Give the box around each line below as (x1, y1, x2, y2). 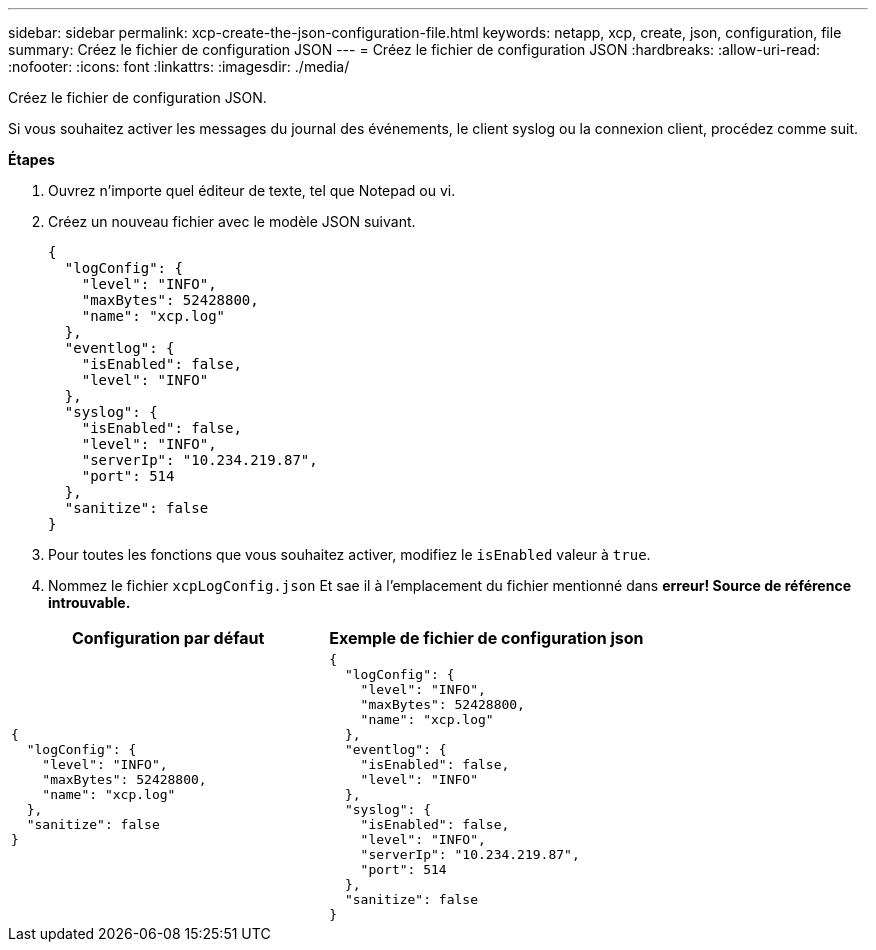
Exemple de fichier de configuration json (329, 628, 644, 648)
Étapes (8, 151, 55, 168)
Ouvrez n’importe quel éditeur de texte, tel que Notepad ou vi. (48, 182, 456, 199)
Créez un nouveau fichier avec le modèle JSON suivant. (48, 213, 416, 230)
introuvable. (48, 594, 131, 611)
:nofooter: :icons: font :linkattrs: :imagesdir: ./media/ (8, 58, 350, 75)
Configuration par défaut (71, 628, 265, 648)
